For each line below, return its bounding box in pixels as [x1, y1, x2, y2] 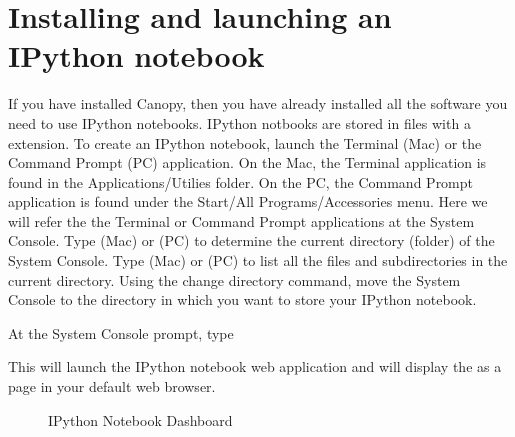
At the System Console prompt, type [8, 322, 234, 343]
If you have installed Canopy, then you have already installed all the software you [8, 93, 508, 114]
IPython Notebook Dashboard [48, 409, 233, 430]
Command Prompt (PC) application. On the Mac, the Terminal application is [8, 152, 487, 173]
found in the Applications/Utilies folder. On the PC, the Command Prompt [8, 171, 474, 192]
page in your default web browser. [8, 376, 216, 397]
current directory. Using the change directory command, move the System [8, 269, 461, 290]
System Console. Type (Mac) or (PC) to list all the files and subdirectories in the [8, 250, 508, 271]
